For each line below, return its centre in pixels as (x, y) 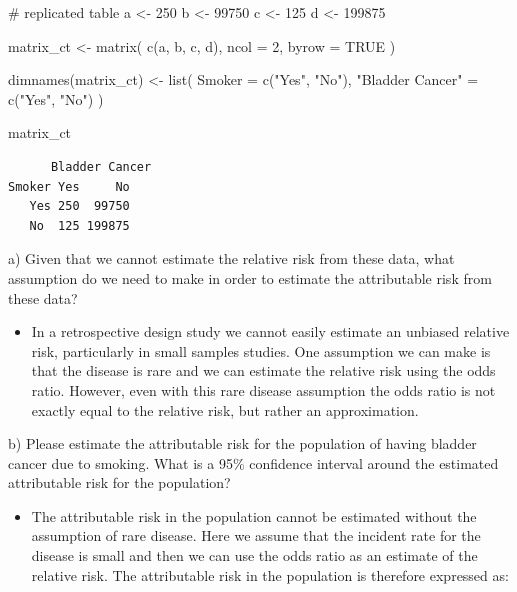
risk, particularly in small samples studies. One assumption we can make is (261, 350)
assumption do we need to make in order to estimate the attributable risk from (250, 277)
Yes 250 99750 (79, 206)
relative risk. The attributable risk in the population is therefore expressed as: (270, 574)
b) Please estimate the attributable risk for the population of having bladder (242, 443)
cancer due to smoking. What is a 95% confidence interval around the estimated (253, 462)
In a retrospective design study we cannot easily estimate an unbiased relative (270, 331)
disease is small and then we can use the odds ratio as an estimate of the (254, 555)
